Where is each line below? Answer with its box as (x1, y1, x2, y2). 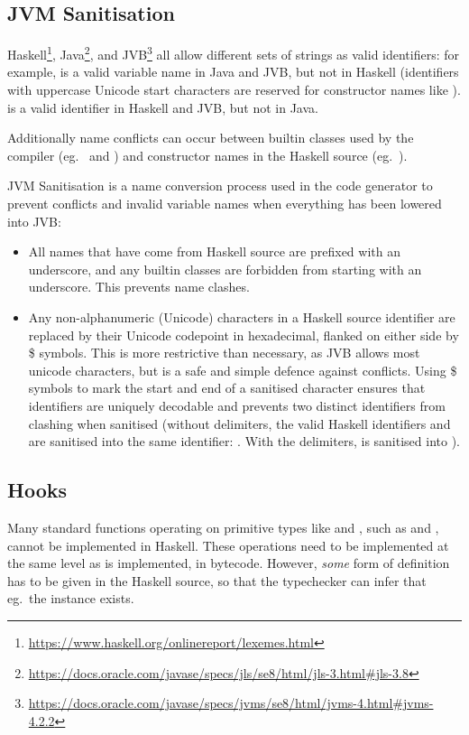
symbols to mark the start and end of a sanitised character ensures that (28, 378, 426, 397)
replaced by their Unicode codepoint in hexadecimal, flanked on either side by (28, 325, 459, 344)
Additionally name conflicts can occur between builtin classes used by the (7, 128, 414, 147)
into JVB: (7, 211, 61, 230)
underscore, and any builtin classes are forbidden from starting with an (28, 259, 422, 278)
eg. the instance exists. (7, 589, 134, 608)
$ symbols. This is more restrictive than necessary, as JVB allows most (28, 343, 420, 362)
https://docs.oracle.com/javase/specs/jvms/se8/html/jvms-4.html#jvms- (28, 693, 434, 712)
